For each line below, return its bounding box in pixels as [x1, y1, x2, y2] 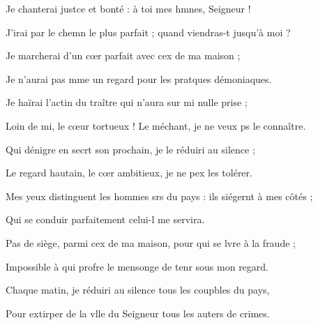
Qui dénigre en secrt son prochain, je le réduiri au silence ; [6, 142, 255, 156]
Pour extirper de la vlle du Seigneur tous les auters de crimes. [6, 305, 270, 320]
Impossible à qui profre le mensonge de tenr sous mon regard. [6, 259, 269, 273]
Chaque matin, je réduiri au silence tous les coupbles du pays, [6, 282, 270, 297]
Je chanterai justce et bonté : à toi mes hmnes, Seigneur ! [6, 1, 251, 15]
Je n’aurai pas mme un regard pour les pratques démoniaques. [6, 71, 272, 86]
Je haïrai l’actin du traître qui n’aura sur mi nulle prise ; [6, 95, 248, 109]
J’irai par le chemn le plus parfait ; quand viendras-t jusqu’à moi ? [6, 24, 291, 39]
